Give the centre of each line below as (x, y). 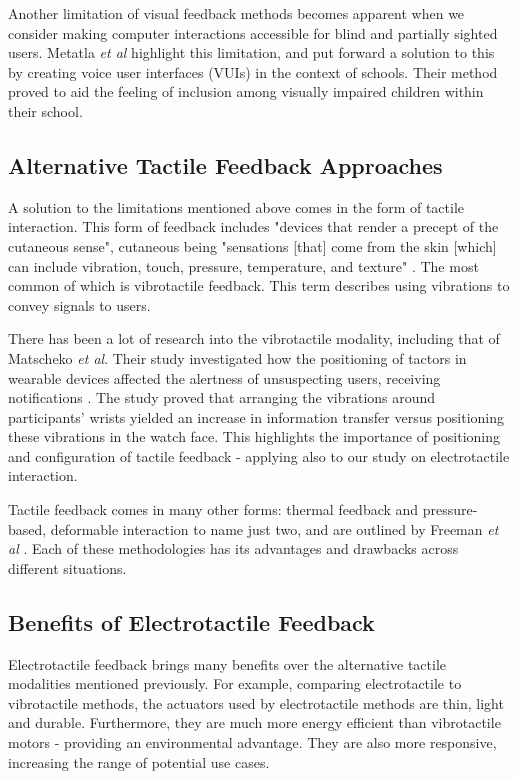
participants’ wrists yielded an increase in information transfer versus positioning (256, 416)
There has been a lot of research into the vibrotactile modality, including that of (254, 338)
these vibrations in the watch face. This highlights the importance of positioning (254, 436)
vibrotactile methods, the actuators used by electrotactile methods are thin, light (256, 702)
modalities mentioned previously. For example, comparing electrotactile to (235, 683)
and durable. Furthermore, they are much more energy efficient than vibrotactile (254, 722)
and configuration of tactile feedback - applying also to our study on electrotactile (259, 455)
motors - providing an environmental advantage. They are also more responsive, (252, 742)
